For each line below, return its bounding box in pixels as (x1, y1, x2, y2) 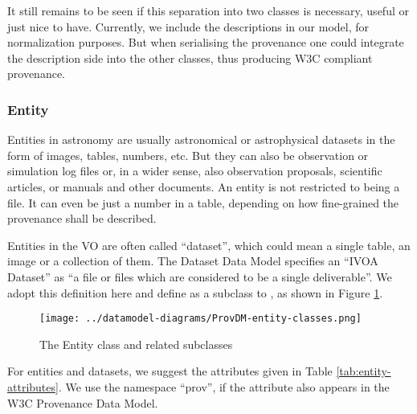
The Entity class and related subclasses (39, 335, 233, 352)
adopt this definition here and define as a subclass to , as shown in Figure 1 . (7, 284, 383, 301)
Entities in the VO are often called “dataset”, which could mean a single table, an (7, 236, 411, 253)
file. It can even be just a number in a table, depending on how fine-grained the (7, 194, 399, 211)
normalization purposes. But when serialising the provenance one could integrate (7, 34, 404, 51)
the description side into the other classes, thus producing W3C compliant (7, 49, 373, 66)
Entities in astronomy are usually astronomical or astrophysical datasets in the (7, 131, 395, 148)
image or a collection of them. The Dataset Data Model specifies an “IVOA (7, 252, 378, 269)
